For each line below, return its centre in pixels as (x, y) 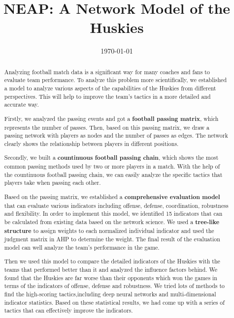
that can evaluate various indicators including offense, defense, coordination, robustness (116, 205)
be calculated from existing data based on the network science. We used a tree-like (112, 222)
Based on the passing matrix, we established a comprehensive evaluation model (112, 197)
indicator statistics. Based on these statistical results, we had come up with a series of (114, 302)
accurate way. (21, 104)
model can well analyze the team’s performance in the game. (82, 247)
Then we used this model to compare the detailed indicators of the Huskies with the (112, 261)
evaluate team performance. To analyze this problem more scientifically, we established (116, 80)
